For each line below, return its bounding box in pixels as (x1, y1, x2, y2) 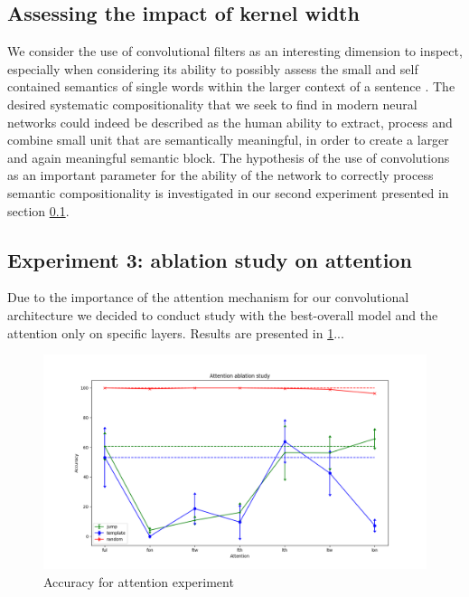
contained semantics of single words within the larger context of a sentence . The (7, 77, 455, 96)
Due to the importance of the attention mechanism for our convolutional (7, 288, 409, 307)
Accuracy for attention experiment (43, 572, 234, 591)
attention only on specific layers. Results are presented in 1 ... (7, 323, 344, 342)
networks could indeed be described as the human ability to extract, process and (7, 112, 453, 131)
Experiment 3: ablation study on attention (7, 245, 412, 273)
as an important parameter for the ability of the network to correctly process (7, 166, 434, 185)
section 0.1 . (7, 201, 70, 220)
